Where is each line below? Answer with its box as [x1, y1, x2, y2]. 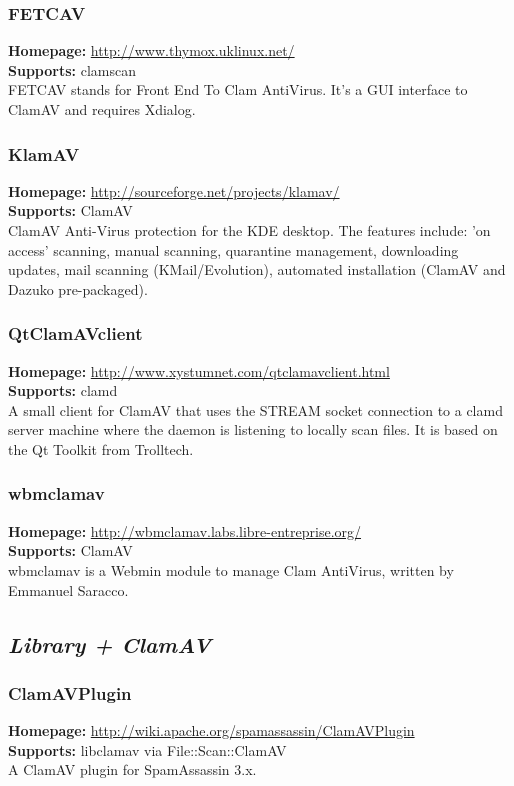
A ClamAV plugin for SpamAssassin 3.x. [8, 759, 257, 780]
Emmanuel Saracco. [8, 579, 129, 600]
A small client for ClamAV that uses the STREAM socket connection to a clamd [8, 399, 503, 420]
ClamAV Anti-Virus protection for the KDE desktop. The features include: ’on [8, 220, 491, 240]
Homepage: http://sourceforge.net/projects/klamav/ [8, 180, 340, 201]
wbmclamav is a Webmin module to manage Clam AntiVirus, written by [8, 559, 454, 580]
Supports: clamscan [8, 59, 136, 80]
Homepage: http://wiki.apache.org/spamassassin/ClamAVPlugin [8, 720, 415, 741]
